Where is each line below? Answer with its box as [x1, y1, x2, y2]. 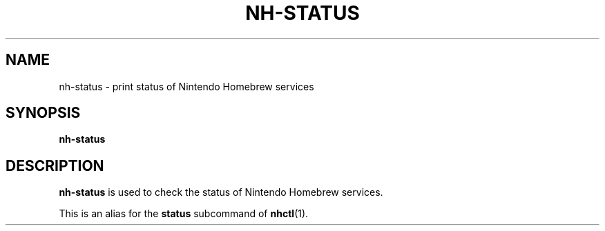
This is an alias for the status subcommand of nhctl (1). [59, 208, 309, 220]
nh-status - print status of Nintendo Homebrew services [59, 80, 314, 92]
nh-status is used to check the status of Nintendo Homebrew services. [59, 186, 383, 199]
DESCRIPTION [6, 157, 104, 174]
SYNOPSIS [6, 104, 81, 122]
